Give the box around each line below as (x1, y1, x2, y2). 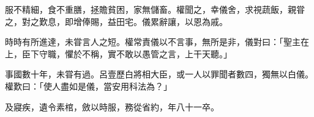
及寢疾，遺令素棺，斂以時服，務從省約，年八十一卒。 (5, 100, 219, 113)
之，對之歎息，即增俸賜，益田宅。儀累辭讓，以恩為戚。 (5, 15, 228, 27)
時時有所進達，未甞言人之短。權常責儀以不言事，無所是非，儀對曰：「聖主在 (5, 35, 309, 48)
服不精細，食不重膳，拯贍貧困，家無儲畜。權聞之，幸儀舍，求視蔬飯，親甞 (5, 3, 305, 15)
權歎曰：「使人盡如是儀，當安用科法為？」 (5, 79, 172, 92)
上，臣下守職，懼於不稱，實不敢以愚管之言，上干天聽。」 (5, 47, 232, 60)
